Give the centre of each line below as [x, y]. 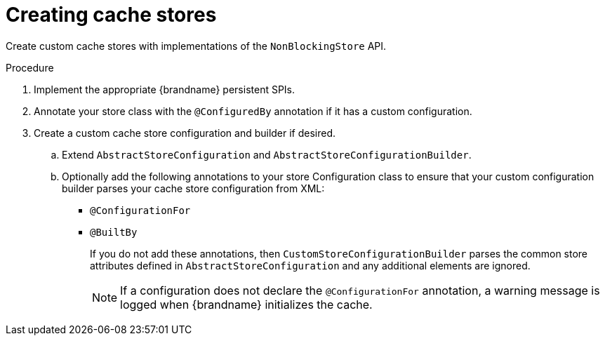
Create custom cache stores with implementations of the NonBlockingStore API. [196, 46]
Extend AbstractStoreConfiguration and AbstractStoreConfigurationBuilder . [267, 154]
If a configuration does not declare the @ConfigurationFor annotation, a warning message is [360, 290]
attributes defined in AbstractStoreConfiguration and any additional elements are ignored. [310, 265]
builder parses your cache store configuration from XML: [193, 188]
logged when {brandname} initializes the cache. [246, 304]
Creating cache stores [111, 15]
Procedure [30, 67]
